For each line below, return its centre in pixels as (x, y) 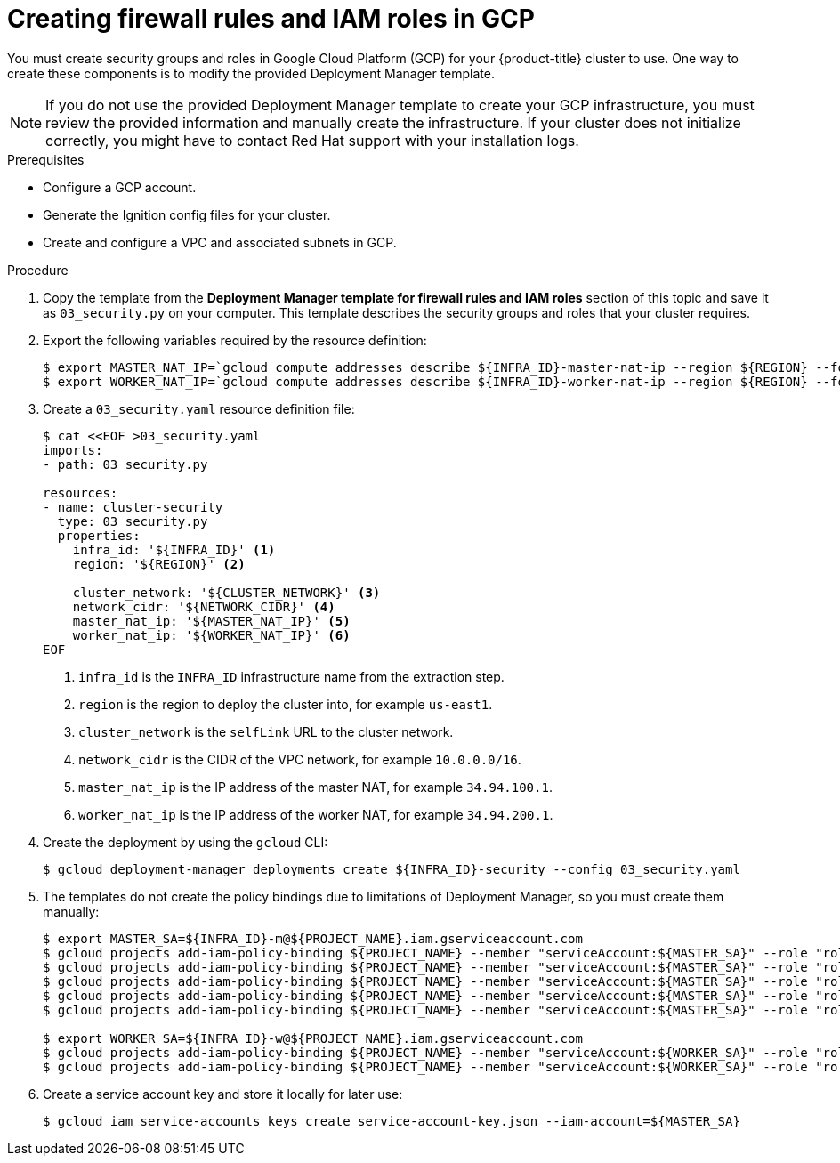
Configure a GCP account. (120, 187)
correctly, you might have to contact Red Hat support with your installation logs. (312, 140)
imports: (73, 450)
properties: (99, 535)
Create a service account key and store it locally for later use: (223, 1094)
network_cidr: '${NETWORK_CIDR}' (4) (204, 606)
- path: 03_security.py (125, 464)
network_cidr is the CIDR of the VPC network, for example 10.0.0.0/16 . (300, 759)
